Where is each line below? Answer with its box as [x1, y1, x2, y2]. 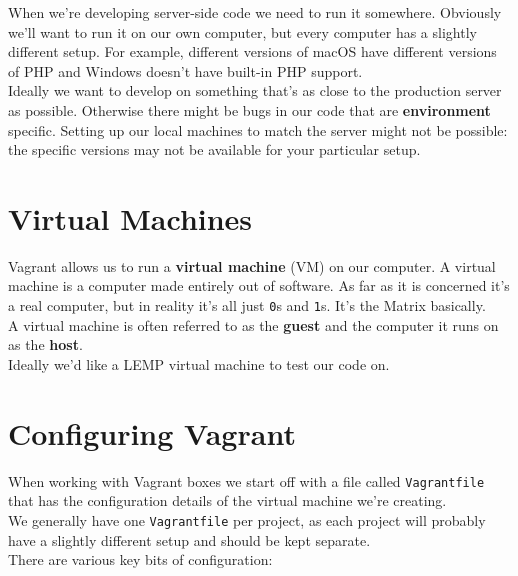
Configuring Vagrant [8, 412, 296, 453]
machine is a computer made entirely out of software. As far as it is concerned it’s [8, 275, 510, 296]
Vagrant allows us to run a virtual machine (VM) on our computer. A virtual [8, 255, 496, 276]
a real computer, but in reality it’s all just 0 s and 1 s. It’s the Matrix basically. [8, 295, 486, 316]
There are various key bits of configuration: [8, 549, 273, 570]
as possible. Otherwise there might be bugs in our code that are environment [8, 99, 491, 120]
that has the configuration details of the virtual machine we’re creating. [8, 490, 447, 511]
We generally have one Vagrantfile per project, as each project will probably [8, 509, 486, 530]
